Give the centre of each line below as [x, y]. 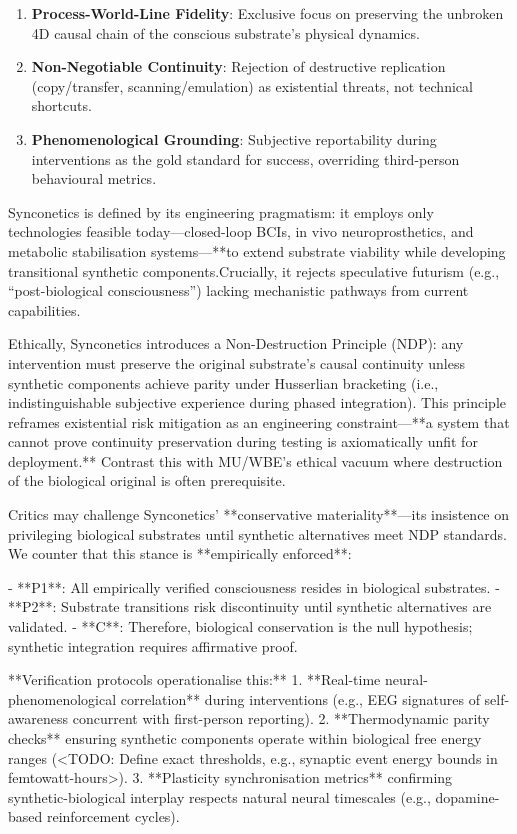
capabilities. [44, 309]
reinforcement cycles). [113, 816]
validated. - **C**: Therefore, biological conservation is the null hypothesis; [240, 626]
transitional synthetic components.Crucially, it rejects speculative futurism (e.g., [254, 270]
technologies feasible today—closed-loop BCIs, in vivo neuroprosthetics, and [241, 231]
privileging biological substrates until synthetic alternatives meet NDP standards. [257, 533]
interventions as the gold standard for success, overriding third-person [245, 158]
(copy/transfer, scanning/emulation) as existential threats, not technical [252, 85]
